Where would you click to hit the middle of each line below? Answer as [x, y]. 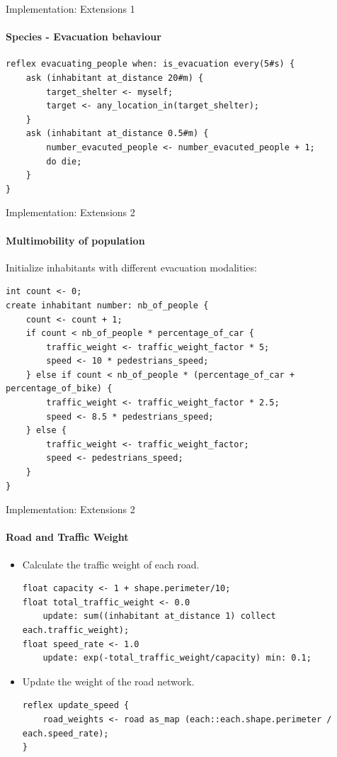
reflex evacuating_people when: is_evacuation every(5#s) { [150, 64]
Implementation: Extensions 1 [70, 9]
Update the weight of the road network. [108, 681]
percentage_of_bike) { [59, 389]
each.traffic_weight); [76, 630]
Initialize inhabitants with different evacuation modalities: [131, 267]
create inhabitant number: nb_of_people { [107, 305]
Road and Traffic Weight [67, 537]
